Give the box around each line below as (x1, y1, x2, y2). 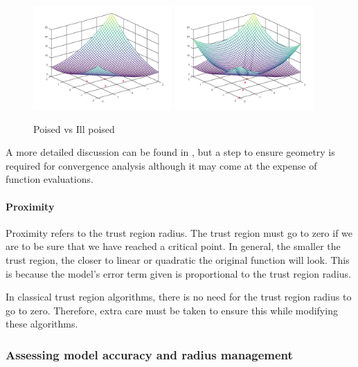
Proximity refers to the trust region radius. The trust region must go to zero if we (6, 225, 353, 240)
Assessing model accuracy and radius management (6, 346, 293, 363)
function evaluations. (6, 172, 93, 186)
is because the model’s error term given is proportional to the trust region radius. (6, 266, 351, 280)
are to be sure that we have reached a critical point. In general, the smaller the (6, 239, 341, 253)
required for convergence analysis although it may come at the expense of (6, 158, 317, 172)
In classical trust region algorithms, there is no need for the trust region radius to (6, 289, 352, 304)
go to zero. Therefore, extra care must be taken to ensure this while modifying (6, 303, 338, 317)
